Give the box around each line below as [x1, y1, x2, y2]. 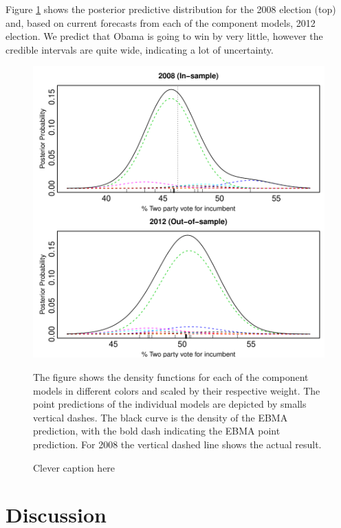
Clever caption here [33, 460, 115, 474]
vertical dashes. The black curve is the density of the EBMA [33, 410, 288, 424]
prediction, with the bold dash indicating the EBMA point [33, 423, 280, 438]
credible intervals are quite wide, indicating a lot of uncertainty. [5, 42, 274, 56]
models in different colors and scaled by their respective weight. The [33, 383, 320, 397]
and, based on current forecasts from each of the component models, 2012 [5, 15, 316, 30]
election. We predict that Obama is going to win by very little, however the [5, 29, 323, 43]
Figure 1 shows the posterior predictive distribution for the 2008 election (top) [5, 2, 336, 16]
